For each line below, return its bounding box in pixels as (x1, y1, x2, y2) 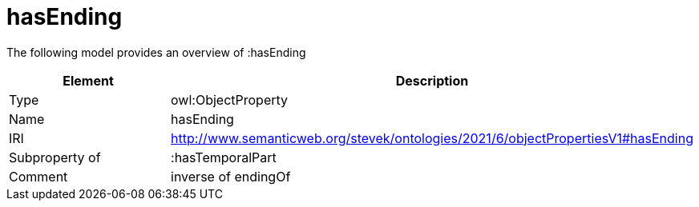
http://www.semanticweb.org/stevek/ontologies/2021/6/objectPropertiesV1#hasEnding (171, 129, 693, 146)
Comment (9, 168, 68, 185)
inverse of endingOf (171, 168, 291, 185)
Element (63, 72, 114, 89)
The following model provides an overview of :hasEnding (6, 45, 306, 59)
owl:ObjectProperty (171, 91, 289, 108)
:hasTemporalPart (171, 149, 277, 165)
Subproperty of (9, 149, 101, 165)
